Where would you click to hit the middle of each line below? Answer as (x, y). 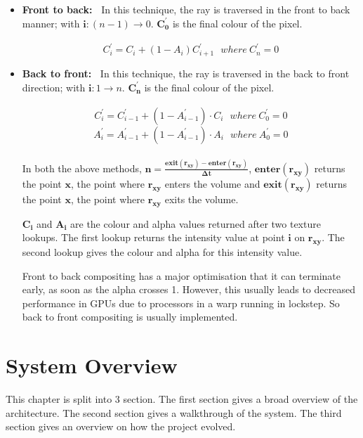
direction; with (54, 87)
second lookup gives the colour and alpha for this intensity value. (162, 252)
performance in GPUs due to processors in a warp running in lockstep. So (181, 303)
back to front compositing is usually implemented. (130, 317)
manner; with (51, 23)
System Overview (92, 365)
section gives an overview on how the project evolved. (121, 426)
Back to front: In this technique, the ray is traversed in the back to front (186, 73)
